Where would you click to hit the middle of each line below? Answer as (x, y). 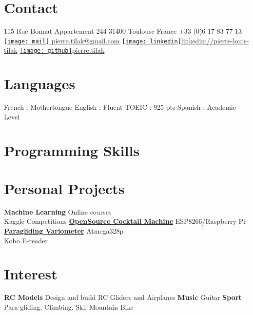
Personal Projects (64, 188)
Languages (40, 84)
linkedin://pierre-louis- (215, 40)
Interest (31, 274)
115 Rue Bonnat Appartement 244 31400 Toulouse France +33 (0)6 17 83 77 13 (123, 31)
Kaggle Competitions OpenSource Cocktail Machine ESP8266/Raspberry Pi (125, 221)
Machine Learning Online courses (58, 211)
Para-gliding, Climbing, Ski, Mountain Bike (69, 306)
